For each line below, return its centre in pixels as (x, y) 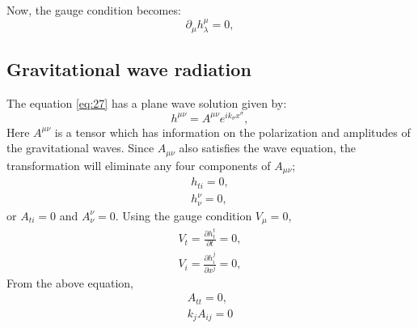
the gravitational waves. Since (80, 148)
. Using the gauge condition (184, 215)
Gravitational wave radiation (129, 69)
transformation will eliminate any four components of (139, 165)
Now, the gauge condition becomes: (94, 10)
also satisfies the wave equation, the (267, 148)
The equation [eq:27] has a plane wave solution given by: (147, 103)
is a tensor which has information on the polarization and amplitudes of (232, 132)
